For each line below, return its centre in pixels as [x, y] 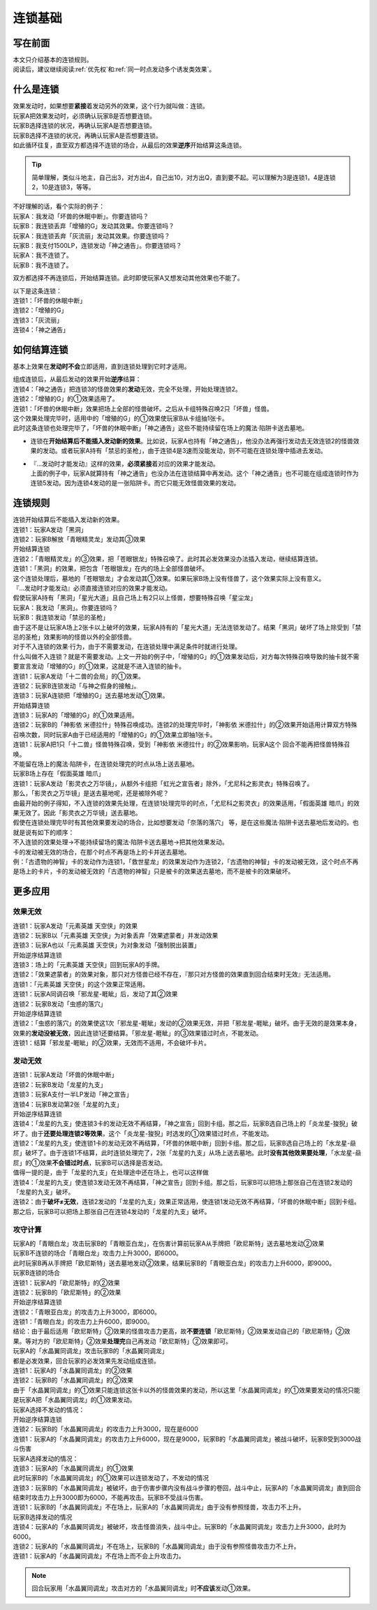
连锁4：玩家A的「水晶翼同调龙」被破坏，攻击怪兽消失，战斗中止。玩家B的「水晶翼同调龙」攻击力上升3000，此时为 [180, 1527]
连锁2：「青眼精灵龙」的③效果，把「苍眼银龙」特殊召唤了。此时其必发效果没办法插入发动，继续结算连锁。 [167, 559]
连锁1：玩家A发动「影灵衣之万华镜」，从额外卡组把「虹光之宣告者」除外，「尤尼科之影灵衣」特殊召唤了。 [163, 783]
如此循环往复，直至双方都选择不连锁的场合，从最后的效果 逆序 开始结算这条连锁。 [129, 145]
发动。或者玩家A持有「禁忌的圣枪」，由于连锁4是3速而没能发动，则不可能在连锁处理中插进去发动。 [185, 451]
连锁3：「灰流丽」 [38, 320]
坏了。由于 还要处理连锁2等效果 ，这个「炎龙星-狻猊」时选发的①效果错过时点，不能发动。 [143, 1133]
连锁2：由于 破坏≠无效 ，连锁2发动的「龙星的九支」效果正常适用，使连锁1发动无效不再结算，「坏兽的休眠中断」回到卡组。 [187, 1202]
